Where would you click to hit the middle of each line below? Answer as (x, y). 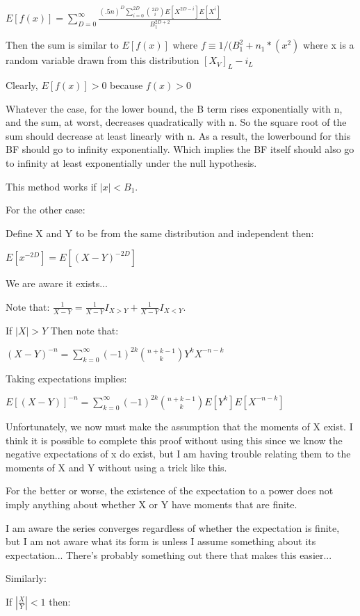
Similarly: (26, 578)
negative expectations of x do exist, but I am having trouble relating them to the (178, 454)
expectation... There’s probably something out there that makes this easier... (169, 554)
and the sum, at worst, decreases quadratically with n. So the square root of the (176, 122)
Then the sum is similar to (62, 45)
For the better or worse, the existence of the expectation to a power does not (170, 491)
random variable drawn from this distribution (103, 60)
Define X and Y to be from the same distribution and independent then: (160, 233)
